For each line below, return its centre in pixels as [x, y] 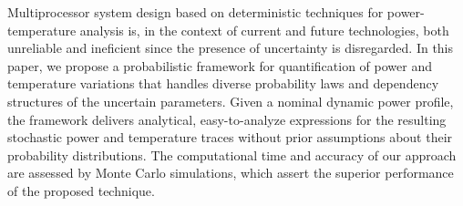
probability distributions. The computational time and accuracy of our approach [232, 154]
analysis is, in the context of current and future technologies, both [264, 30]
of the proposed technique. [81, 190]
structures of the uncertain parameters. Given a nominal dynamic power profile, [231, 101]
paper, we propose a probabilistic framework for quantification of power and [220, 65]
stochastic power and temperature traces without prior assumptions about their [230, 137]
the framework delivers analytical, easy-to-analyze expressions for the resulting [227, 119]
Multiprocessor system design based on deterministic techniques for [195, 12]
